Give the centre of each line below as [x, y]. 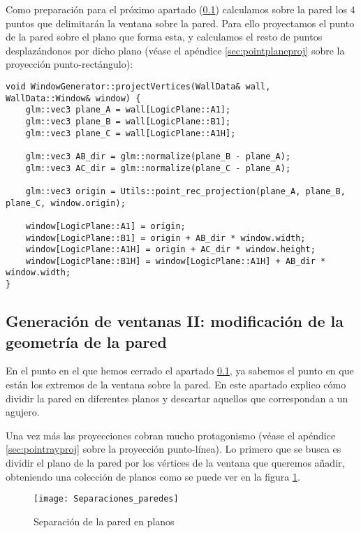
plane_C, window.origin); [66, 203]
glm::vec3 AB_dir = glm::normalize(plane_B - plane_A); [158, 156]
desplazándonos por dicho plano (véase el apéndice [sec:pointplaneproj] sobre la [175, 50]
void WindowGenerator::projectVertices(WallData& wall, [138, 86]
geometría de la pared [86, 341]
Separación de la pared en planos [104, 521]
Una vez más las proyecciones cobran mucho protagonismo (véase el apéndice [171, 435]
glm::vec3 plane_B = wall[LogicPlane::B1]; [128, 121]
